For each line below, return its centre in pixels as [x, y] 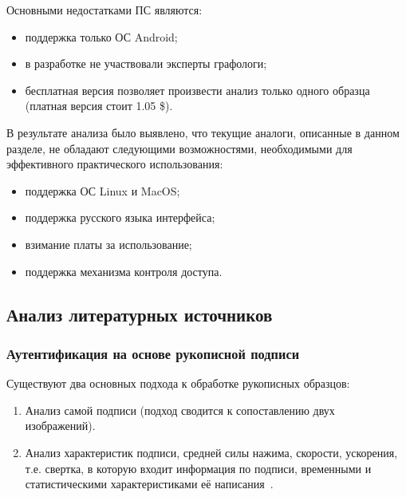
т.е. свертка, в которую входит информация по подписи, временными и [198, 468]
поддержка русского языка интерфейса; [120, 217]
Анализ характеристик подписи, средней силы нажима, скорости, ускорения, [211, 452]
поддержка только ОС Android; [101, 36]
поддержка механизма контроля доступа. [124, 271]
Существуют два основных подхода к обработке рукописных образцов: [178, 383]
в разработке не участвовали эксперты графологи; [146, 63]
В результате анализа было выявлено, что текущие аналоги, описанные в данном [203, 132]
